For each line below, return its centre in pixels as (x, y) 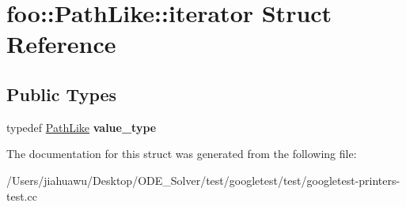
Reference (61, 44)
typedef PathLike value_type (82, 127)
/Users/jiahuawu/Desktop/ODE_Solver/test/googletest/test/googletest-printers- (203, 180)
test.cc (22, 196)
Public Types (62, 94)
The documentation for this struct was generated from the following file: (182, 154)
